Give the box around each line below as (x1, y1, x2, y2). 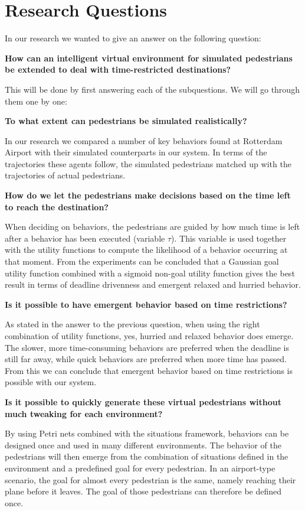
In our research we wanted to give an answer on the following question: (5, 32, 261, 44)
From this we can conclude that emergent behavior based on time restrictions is (5, 364, 293, 376)
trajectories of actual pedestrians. (5, 169, 126, 181)
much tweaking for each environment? (5, 407, 163, 419)
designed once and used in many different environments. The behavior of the (5, 438, 281, 451)
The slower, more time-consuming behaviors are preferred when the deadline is (5, 341, 289, 353)
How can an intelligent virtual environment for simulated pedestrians (5, 51, 293, 64)
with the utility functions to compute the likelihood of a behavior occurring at (5, 243, 288, 256)
